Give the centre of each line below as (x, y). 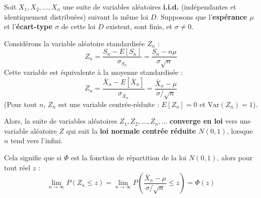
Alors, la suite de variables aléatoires (61, 121)
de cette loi (78, 26)
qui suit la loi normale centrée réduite (131, 130)
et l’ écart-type (28, 26)
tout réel (17, 167)
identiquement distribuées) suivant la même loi (76, 16)
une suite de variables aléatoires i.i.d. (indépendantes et (149, 7)
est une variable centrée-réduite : (109, 104)
